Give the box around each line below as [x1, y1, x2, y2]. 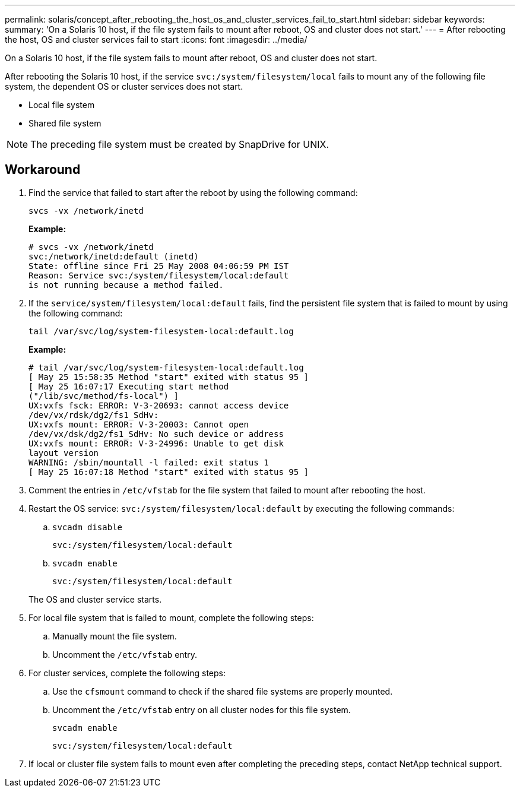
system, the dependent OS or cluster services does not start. [5, 81, 243, 91]
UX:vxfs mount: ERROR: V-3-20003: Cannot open [28, 419, 249, 429]
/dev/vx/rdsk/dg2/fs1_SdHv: [28, 410, 159, 420]
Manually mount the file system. [52, 631, 177, 641]
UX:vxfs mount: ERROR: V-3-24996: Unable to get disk [28, 438, 284, 448]
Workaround [5, 162, 81, 178]
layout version [28, 448, 99, 458]
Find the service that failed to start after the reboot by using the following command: [28, 187, 358, 198]
